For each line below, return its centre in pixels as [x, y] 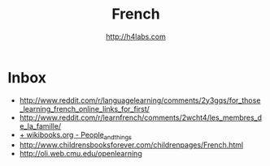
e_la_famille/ [40, 126]
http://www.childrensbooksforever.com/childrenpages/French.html [131, 145]
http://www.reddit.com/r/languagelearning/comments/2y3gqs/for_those [140, 100]
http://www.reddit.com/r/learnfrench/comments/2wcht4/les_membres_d [140, 117]
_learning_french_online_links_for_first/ [84, 109]
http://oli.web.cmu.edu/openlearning [81, 154]
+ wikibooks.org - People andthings [75, 136]
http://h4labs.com [136, 36]
